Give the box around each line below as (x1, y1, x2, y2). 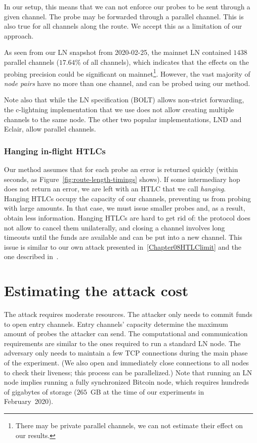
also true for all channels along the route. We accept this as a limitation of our (4, 21, 242, 31)
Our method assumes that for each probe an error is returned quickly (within (4, 164, 238, 174)
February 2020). (4, 396, 53, 406)
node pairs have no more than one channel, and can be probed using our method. (4, 78, 250, 88)
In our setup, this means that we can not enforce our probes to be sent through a (4, 1, 251, 11)
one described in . (4, 251, 59, 262)
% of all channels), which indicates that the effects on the (75, 56, 249, 67)
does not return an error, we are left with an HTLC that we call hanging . (4, 183, 226, 194)
